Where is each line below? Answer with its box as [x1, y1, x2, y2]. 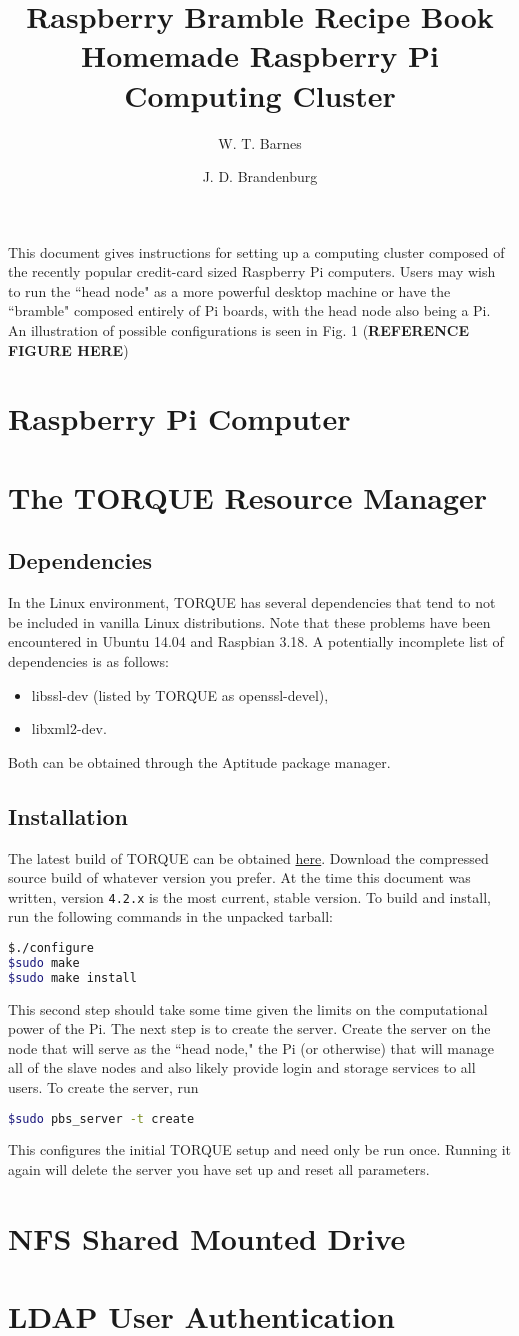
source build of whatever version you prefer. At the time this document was [8, 867, 471, 888]
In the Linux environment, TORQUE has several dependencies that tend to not [8, 592, 496, 613]
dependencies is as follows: [8, 650, 169, 671]
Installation [8, 800, 128, 831]
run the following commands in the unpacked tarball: [8, 906, 333, 927]
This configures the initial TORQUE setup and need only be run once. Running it [8, 1139, 511, 1160]
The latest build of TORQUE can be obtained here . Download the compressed [8, 847, 489, 868]
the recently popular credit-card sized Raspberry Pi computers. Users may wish [8, 261, 496, 282]
